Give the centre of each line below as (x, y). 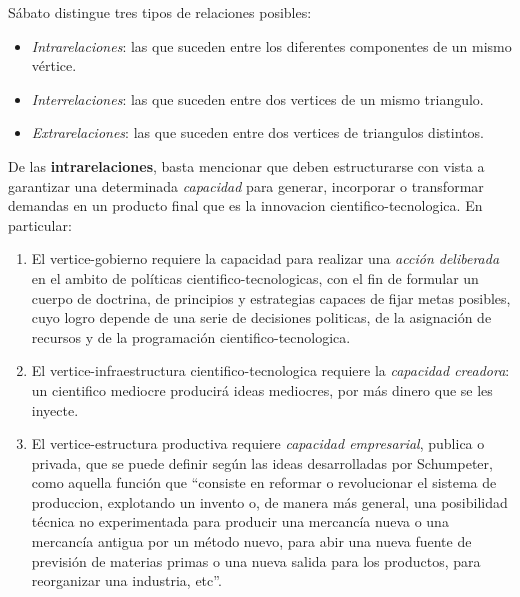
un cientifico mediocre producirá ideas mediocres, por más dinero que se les (262, 389)
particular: (40, 224)
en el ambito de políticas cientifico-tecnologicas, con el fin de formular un (255, 277)
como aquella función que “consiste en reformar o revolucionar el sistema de (264, 482)
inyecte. (55, 409)
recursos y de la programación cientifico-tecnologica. (191, 336)
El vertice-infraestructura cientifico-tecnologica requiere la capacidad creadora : (270, 370)
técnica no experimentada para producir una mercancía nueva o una (240, 521)
